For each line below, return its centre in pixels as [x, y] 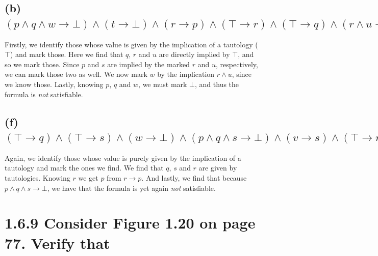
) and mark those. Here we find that [67, 54]
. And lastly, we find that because [194, 177]
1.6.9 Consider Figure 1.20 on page [130, 223]
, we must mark [163, 84]
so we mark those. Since [42, 64]
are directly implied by [194, 54]
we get [88, 177]
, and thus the [217, 84]
